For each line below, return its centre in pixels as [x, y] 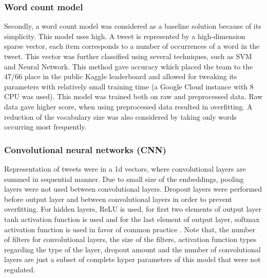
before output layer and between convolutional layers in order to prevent [118, 199]
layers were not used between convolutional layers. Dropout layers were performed [133, 189]
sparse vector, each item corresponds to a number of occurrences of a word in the [132, 46]
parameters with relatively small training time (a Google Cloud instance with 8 [129, 86]
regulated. [20, 269]
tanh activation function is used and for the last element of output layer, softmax [132, 219]
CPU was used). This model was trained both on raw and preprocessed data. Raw [133, 96]
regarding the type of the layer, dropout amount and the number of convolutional [132, 249]
